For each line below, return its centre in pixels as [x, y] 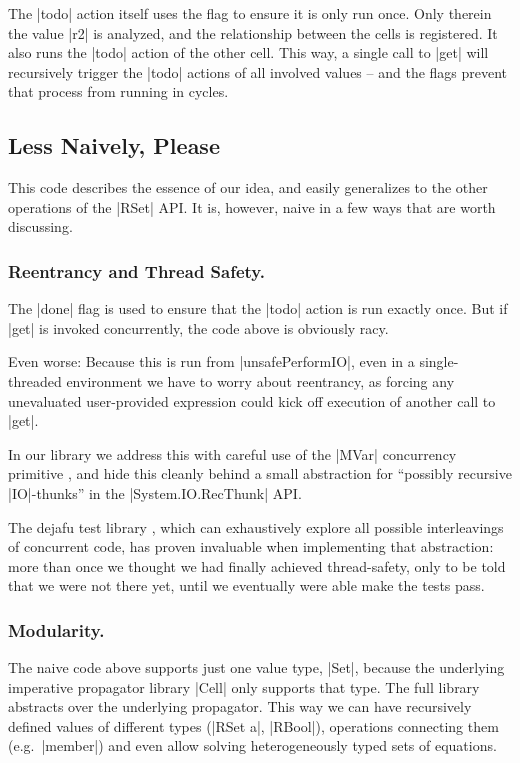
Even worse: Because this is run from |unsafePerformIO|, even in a [211, 361]
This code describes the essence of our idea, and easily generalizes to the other [248, 187]
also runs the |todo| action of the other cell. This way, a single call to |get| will [248, 52]
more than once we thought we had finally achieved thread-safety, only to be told [257, 565]
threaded [35, 380]
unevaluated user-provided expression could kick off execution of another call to [252, 400]
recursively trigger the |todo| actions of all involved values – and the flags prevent [258, 71]
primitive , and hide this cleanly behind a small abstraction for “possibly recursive [260, 473]
